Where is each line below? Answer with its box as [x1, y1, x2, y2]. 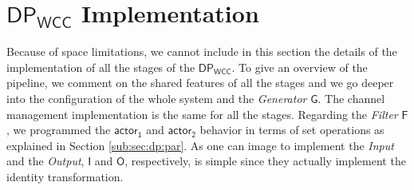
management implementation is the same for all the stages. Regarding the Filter [6, 105, 398, 122]
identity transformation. [6, 168, 124, 184]
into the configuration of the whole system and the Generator [6, 89, 307, 106]
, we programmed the [6, 121, 111, 138]
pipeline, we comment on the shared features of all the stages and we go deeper [6, 74, 394, 91]
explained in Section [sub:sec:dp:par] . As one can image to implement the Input [6, 137, 394, 153]
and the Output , [6, 152, 85, 169]
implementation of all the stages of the [6, 58, 195, 75]
